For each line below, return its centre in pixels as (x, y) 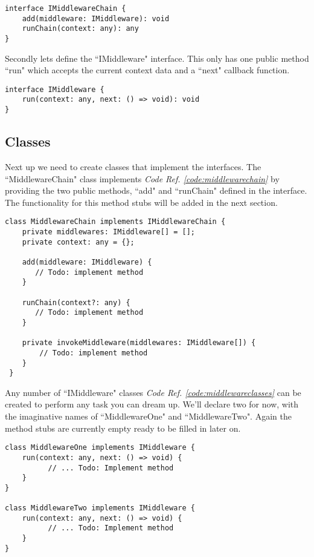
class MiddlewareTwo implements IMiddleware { (100, 508)
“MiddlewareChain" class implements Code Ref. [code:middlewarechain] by (142, 178)
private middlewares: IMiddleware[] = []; (108, 232)
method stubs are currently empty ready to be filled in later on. (123, 428)
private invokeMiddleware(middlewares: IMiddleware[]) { (139, 343)
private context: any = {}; (78, 242)
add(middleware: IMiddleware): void (96, 18)
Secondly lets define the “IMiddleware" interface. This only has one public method (157, 58)
